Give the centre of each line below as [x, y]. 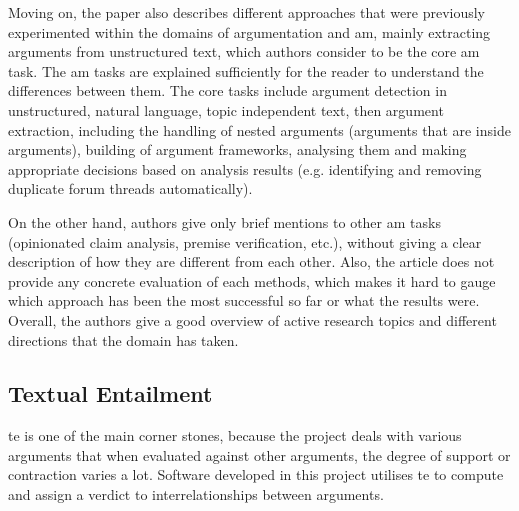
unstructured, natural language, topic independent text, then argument [226, 109]
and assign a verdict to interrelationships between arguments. [196, 494]
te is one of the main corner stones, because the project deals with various [235, 435]
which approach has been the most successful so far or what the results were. [244, 300]
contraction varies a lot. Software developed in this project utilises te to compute [256, 474]
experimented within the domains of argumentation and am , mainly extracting [249, 31]
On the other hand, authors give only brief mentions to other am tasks [224, 221]
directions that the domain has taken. [123, 339]
